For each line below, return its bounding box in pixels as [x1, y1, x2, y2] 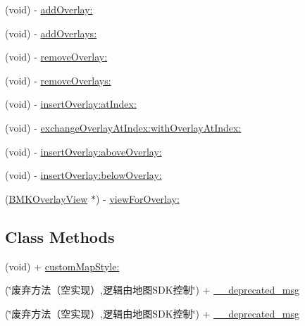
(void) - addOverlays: [5, 25, 97, 40]
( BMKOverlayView [5, 191, 88, 206]
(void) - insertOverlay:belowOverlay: [5, 168, 162, 182]
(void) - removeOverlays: [5, 73, 111, 87]
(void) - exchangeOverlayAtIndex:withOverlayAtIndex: [5, 120, 242, 134]
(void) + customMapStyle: [5, 258, 120, 273]
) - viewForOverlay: [95, 191, 180, 206]
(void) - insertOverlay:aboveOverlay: [5, 144, 162, 158]
